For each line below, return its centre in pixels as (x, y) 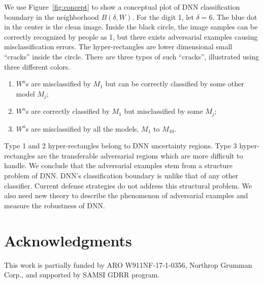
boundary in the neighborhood (52, 17)
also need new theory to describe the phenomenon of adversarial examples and (126, 195)
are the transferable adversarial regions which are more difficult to (140, 155)
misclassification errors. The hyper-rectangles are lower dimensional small (118, 46)
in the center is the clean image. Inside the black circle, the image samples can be (131, 27)
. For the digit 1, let (163, 17)
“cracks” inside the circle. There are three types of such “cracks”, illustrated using (132, 56)
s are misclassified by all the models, (82, 128)
